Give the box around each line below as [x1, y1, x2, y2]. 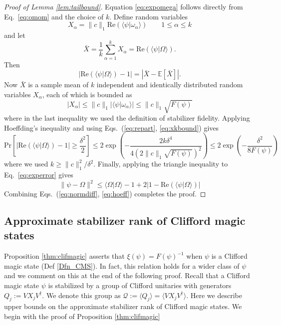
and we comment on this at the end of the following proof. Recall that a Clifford [4, 270, 250, 281]
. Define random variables [109, 11, 188, 21]
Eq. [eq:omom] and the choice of [4, 11, 104, 21]
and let [4, 29, 25, 40]
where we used [4, 159, 48, 169]
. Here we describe [186, 290, 242, 300]
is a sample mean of [28, 79, 89, 90]
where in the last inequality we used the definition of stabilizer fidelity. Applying [4, 113, 250, 123]
